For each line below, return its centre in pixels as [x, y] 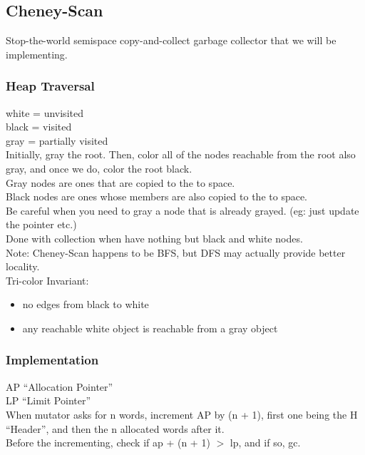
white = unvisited [45, 112]
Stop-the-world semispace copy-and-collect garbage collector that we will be [171, 40]
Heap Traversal [50, 86]
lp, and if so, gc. [265, 443]
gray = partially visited [57, 140]
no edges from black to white [86, 304]
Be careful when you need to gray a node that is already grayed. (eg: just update [182, 210]
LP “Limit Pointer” [48, 400]
